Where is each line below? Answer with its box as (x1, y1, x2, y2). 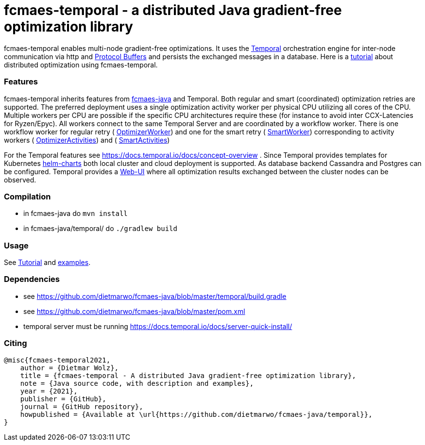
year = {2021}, (20, 387, 78, 395)
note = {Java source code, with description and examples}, (20, 379, 254, 387)
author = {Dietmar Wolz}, (20, 363, 119, 372)
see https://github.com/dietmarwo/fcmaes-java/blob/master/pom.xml (23, 307, 245, 315)
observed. (4, 175, 36, 184)
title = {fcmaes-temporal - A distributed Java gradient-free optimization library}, (20, 371, 356, 379)
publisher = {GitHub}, (20, 395, 106, 403)
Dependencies (4, 274, 60, 284)
